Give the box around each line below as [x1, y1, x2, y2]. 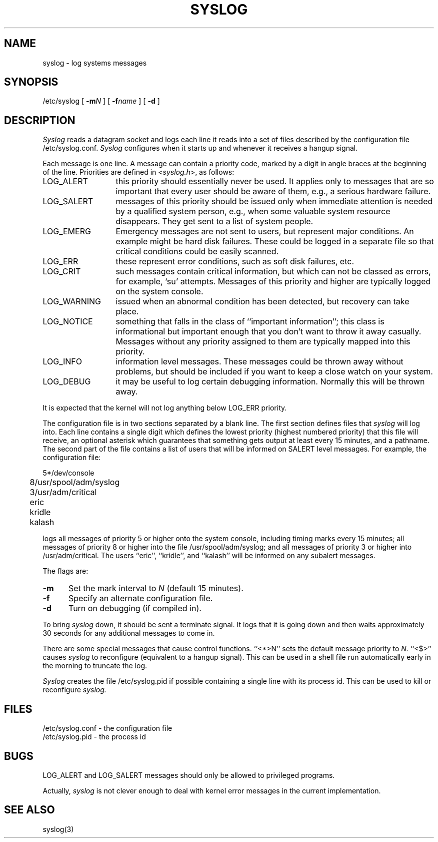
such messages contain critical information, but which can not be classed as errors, [115, 266, 431, 277]
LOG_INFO [42, 356, 82, 367]
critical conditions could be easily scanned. [115, 246, 279, 257]
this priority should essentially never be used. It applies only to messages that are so [115, 176, 434, 187]
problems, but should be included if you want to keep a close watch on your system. [115, 366, 433, 377]
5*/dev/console [42, 469, 94, 478]
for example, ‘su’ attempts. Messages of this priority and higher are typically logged [115, 276, 431, 287]
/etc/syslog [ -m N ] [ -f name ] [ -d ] [42, 97, 160, 106]
